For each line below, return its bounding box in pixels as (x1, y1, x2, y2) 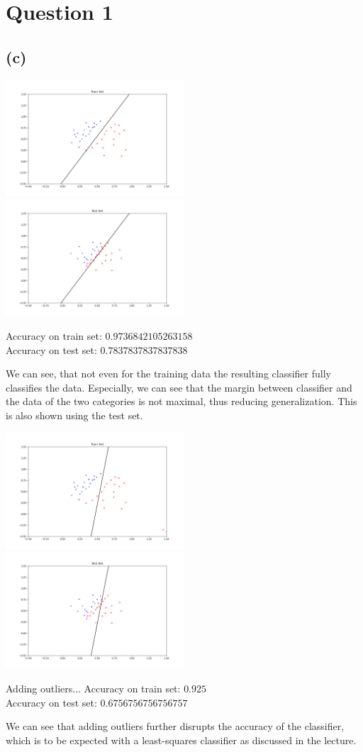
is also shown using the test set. (6, 408, 143, 423)
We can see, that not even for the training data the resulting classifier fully (6, 366, 331, 381)
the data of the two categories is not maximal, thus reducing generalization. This (6, 394, 357, 409)
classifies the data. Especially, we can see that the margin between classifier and (6, 380, 352, 394)
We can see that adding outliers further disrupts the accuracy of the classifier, (6, 719, 345, 734)
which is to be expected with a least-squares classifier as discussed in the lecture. (6, 732, 357, 747)
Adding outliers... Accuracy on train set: (6, 681, 181, 696)
